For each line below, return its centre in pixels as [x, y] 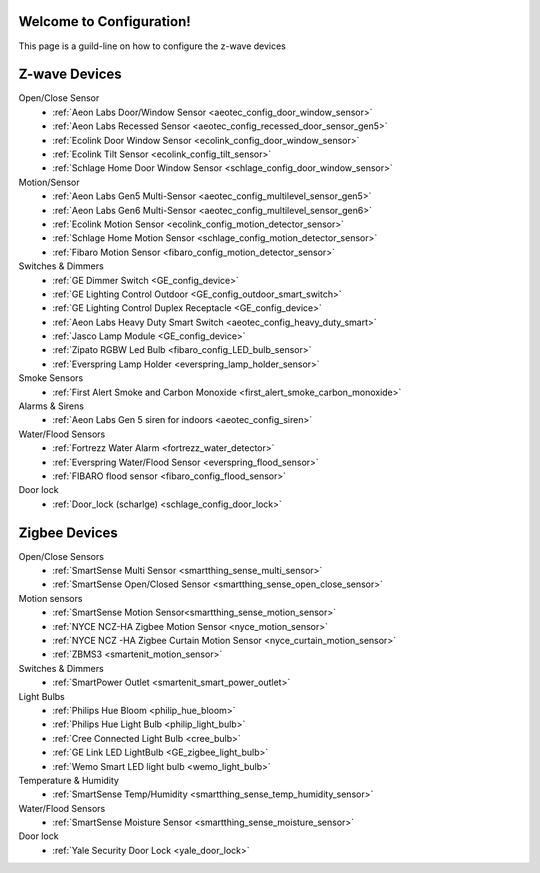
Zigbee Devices [68, 532]
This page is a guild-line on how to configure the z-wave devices [152, 46]
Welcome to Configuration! [105, 21]
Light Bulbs [41, 696]
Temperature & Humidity [69, 780]
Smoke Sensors [51, 378]
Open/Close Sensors [61, 556]
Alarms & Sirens [51, 406]
